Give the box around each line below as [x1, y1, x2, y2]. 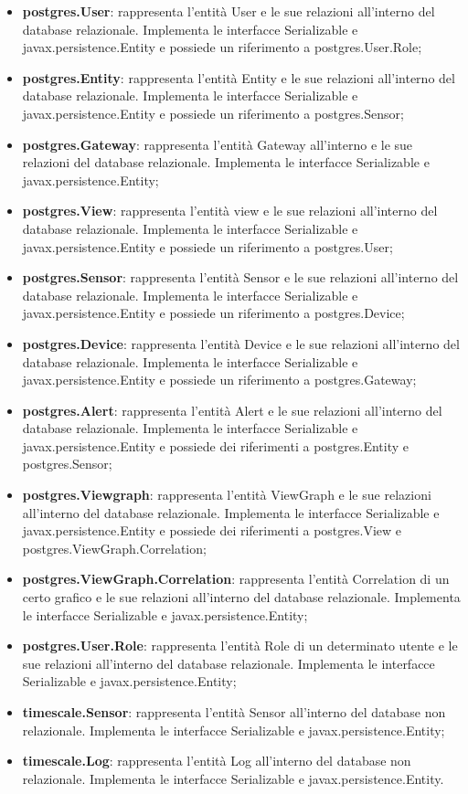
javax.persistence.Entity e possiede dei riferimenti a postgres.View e [22, 521, 401, 540]
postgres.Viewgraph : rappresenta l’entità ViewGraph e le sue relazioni [22, 485, 431, 504]
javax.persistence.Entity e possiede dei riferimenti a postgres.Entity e [22, 436, 409, 455]
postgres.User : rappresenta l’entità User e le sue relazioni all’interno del [22, 2, 435, 20]
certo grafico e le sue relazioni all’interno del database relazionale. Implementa [22, 588, 461, 607]
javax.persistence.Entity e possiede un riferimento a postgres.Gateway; [22, 370, 417, 389]
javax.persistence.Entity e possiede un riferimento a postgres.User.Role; [22, 37, 422, 57]
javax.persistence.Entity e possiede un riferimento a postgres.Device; [22, 303, 405, 323]
